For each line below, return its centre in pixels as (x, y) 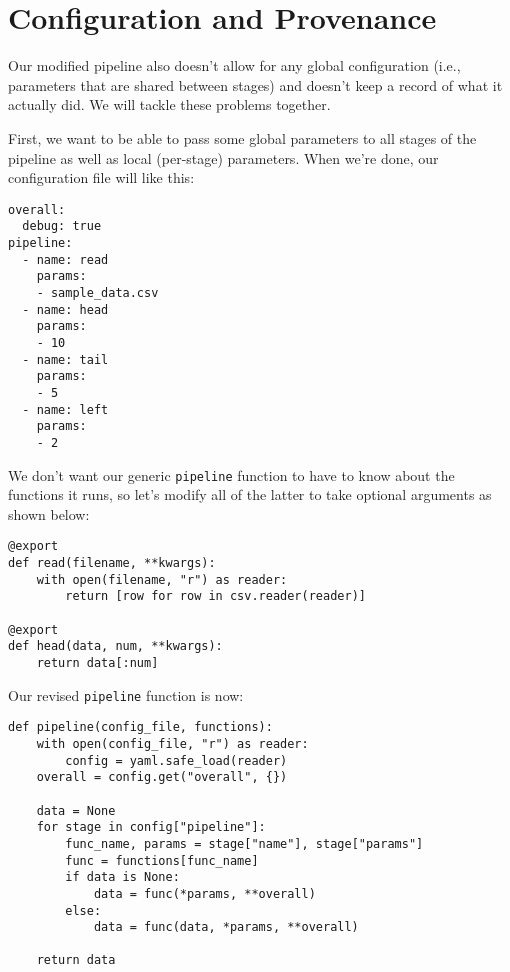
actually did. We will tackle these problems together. (169, 104)
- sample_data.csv (97, 292)
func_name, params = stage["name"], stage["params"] (244, 843)
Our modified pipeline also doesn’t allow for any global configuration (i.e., (234, 65)
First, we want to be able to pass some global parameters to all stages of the (242, 137)
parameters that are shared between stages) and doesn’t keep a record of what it (255, 84)
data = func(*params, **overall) (204, 893)
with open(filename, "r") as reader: (162, 579)
